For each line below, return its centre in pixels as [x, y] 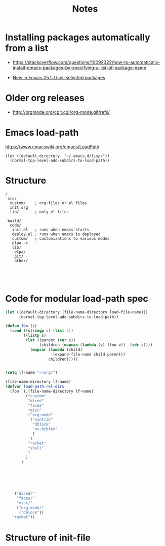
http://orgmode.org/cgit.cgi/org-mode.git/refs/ [61, 112]
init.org [19, 207]
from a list [27, 48]
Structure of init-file [48, 538]
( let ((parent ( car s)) [51, 340]
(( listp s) [35, 336]
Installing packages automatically [78, 37]
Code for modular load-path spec [77, 298]
